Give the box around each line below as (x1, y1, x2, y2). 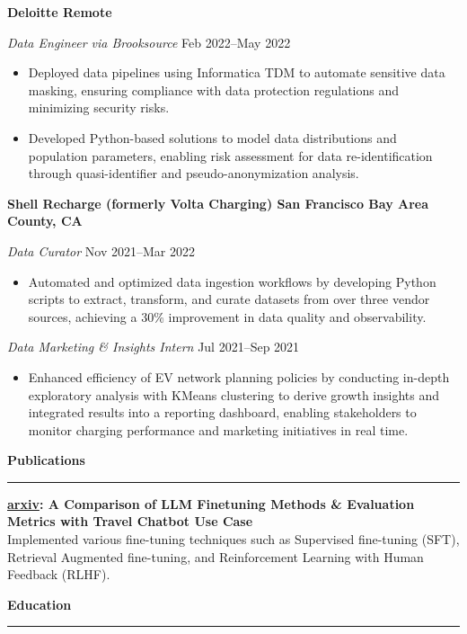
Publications (7, 451, 85, 469)
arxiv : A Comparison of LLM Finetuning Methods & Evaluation (7, 494, 415, 513)
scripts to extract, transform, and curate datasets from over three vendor (28, 290, 430, 308)
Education (7, 594, 72, 613)
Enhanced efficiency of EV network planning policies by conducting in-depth (28, 367, 450, 386)
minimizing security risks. (28, 98, 170, 117)
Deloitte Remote (7, 3, 112, 21)
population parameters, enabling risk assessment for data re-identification (28, 146, 433, 165)
